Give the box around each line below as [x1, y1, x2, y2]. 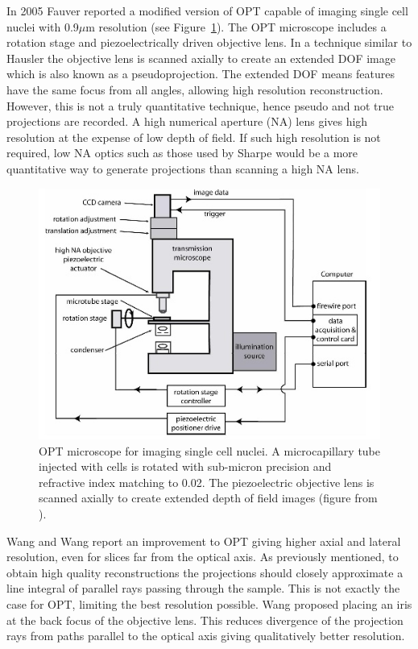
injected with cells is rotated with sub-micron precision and [39, 458, 332, 475]
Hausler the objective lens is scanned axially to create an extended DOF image [6, 49, 395, 66]
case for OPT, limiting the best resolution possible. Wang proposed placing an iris [6, 595, 412, 612]
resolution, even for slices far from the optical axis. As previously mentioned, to [6, 548, 399, 565]
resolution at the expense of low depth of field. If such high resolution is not [6, 128, 381, 145]
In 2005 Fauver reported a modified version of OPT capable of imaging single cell [6, 2, 408, 19]
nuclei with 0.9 [6, 18, 79, 35]
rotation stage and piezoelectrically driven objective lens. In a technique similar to [6, 34, 412, 51]
